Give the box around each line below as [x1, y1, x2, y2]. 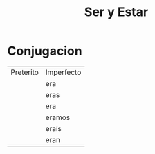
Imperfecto [45, 67, 82, 77]
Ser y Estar [84, 4, 149, 20]
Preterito [10, 67, 39, 77]
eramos [45, 112, 71, 122]
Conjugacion [7, 43, 82, 59]
